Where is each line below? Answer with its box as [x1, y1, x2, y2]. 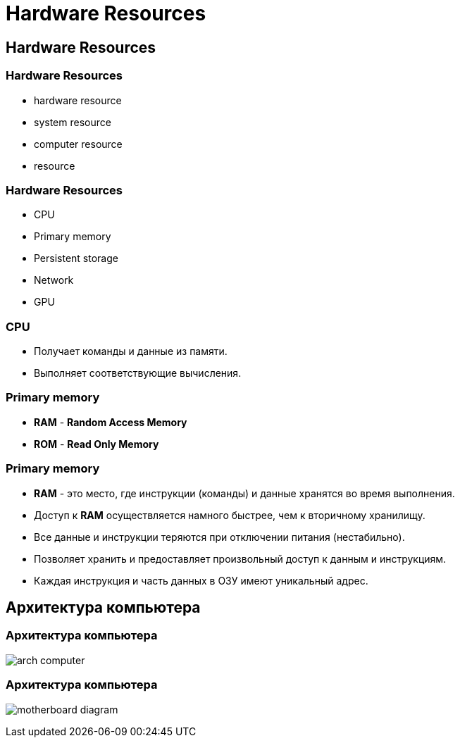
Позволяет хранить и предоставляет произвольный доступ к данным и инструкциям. [34, 552, 447, 565]
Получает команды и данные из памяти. [34, 345, 228, 358]
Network [34, 274, 74, 287]
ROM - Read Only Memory [34, 437, 159, 450]
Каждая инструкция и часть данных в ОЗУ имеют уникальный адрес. [34, 574, 368, 587]
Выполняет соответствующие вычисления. [34, 367, 242, 380]
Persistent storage [34, 252, 118, 265]
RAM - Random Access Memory [34, 416, 187, 428]
